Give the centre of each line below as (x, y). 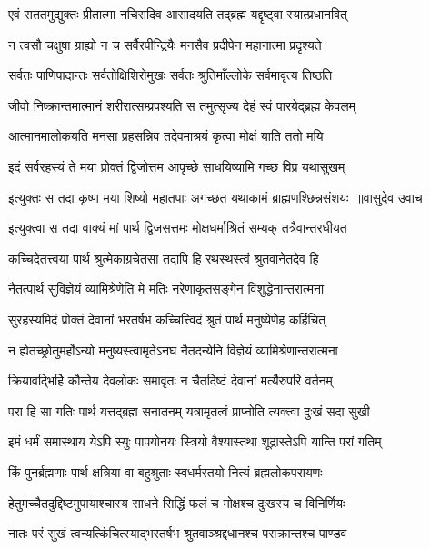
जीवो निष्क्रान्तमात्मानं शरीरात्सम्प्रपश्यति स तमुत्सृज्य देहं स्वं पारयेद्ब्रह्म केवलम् (182, 105)
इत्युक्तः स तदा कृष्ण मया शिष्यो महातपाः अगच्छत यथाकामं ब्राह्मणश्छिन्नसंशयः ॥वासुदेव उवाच (215, 197)
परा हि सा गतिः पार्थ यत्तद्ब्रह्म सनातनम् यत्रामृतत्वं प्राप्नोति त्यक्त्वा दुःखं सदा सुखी (189, 410)
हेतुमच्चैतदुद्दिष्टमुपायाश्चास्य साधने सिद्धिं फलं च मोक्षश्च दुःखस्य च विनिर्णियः (177, 502)
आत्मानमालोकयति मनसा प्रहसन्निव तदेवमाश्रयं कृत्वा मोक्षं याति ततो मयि (166, 136)
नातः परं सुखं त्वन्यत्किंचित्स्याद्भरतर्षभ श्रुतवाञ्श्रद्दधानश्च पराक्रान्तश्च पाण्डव (178, 533)
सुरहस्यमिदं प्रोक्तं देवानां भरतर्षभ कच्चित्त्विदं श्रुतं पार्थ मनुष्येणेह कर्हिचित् (167, 319)
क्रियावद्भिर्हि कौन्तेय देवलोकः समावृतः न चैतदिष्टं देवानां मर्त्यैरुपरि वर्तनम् (170, 380)
